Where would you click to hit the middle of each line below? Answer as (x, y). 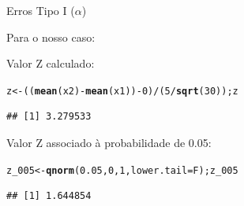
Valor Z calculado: (51, 63)
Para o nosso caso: (51, 37)
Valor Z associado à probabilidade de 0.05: (109, 143)
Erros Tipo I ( (41, 10)
